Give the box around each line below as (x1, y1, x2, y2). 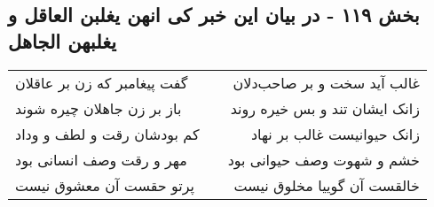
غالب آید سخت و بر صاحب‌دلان (233, 72, 420, 93)
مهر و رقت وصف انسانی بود (15, 149, 187, 170)
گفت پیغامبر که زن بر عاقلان (15, 72, 188, 93)
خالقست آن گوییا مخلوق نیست (233, 174, 420, 195)
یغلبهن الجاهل (8, 27, 117, 54)
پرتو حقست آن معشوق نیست (15, 174, 194, 195)
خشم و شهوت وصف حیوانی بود (227, 149, 420, 170)
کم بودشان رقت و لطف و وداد (15, 123, 200, 144)
